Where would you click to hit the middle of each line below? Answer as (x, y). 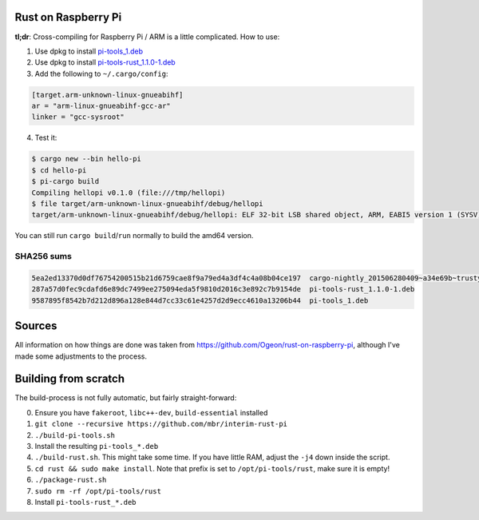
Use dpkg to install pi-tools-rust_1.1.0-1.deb (105, 62)
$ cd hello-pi (59, 170)
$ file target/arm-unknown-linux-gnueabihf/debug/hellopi (147, 203)
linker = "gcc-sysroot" (78, 117)
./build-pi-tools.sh (75, 435)
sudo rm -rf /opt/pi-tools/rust (98, 491)
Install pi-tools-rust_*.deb (85, 502)
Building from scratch (70, 379)
